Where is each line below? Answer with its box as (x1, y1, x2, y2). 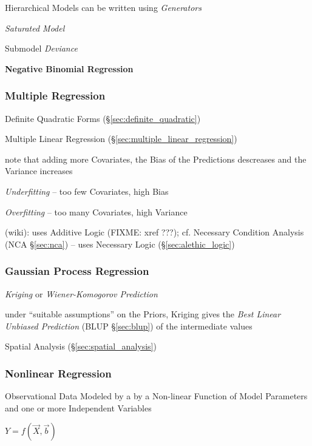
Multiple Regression (5, 88, 106, 103)
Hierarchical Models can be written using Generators (5, 1, 202, 13)
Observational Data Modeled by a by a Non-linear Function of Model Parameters (5, 390, 308, 402)
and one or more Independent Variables (5, 401, 152, 414)
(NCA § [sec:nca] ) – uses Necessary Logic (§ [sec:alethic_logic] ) (5, 237, 235, 250)
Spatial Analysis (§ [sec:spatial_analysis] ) (5, 340, 157, 353)
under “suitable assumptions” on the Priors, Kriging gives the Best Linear (5, 308, 281, 320)
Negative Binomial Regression (5, 62, 134, 75)
